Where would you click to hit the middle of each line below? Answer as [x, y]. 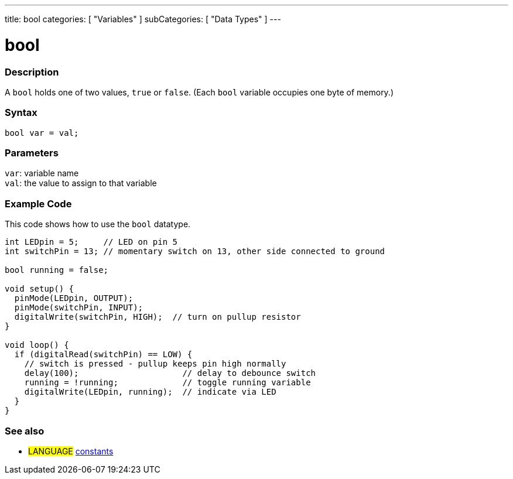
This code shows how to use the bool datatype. [98, 224]
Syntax [21, 113]
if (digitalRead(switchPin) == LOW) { [103, 355]
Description [32, 72]
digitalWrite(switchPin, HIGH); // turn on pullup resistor [158, 317]
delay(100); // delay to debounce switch [170, 373]
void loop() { [37, 345]
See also [25, 431]
